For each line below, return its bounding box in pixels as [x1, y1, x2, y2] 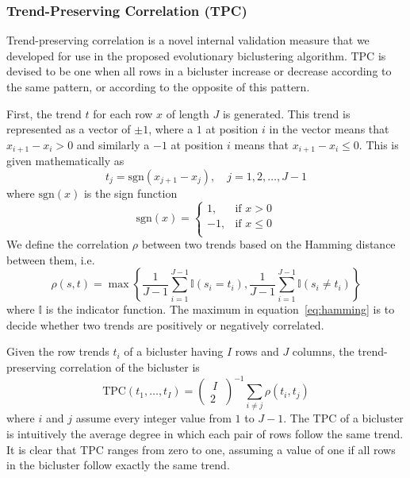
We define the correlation [6, 236, 129, 252]
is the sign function [83, 184, 178, 201]
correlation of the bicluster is [59, 358, 200, 375]
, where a [148, 121, 194, 137]
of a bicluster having [124, 343, 224, 360]
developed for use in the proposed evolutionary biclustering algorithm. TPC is [6, 47, 386, 64]
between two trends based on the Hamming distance [141, 236, 396, 252]
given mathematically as [6, 152, 125, 169]
